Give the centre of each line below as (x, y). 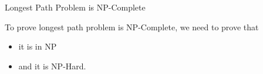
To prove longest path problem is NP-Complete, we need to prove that (132, 27)
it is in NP (38, 46)
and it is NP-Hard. (52, 66)
